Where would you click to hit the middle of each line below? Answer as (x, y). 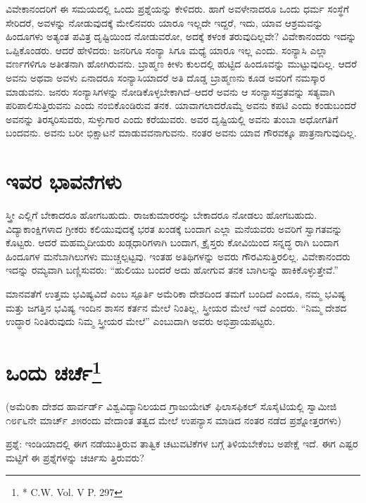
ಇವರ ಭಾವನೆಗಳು (64, 181)
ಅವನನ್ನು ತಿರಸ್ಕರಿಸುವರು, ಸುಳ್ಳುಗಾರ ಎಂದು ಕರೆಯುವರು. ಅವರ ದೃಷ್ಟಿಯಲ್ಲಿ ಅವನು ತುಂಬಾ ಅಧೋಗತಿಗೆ (172, 119)
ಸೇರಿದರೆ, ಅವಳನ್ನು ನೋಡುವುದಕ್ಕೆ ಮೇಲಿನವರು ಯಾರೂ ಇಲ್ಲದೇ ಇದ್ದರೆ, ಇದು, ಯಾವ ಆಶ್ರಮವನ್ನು (164, 22)
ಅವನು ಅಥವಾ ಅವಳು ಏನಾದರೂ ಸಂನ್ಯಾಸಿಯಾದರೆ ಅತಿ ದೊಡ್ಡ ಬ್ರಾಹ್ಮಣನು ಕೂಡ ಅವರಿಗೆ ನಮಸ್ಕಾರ (166, 77)
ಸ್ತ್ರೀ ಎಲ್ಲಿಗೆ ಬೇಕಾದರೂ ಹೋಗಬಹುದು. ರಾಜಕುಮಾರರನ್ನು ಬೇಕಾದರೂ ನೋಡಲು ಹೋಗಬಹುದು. (162, 215)
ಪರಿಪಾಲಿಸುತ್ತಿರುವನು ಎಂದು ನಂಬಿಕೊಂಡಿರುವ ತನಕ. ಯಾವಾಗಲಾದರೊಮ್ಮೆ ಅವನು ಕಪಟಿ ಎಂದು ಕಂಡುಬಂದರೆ (181, 105)
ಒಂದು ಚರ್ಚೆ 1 (54, 371)
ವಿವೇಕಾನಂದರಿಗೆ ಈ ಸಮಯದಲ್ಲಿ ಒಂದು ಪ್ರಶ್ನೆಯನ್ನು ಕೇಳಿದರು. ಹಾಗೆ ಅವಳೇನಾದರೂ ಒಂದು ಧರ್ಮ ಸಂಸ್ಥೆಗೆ (177, 8)
